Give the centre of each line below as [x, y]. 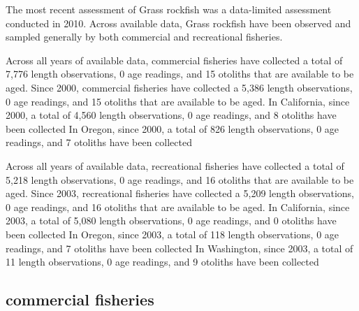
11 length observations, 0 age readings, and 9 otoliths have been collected [162, 262]
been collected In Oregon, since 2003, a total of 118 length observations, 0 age [173, 234]
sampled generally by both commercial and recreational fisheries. [144, 37]
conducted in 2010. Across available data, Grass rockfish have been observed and [178, 23]
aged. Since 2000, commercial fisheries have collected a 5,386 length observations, [179, 87]
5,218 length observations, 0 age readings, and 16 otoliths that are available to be [180, 179]
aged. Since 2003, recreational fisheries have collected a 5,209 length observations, [180, 193]
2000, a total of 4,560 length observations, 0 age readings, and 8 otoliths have [171, 115]
